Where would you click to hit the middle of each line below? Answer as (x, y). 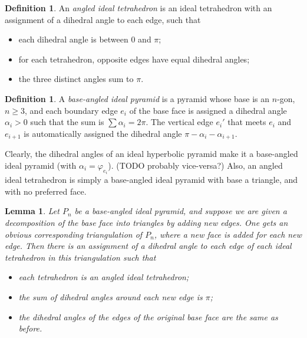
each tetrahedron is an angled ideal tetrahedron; (104, 277)
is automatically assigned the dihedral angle (103, 133)
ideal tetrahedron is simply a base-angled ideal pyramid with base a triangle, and (151, 180)
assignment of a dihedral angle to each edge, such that (103, 19)
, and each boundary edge (71, 110)
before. (30, 328)
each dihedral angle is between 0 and (85, 39)
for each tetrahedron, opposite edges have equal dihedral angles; (134, 59)
